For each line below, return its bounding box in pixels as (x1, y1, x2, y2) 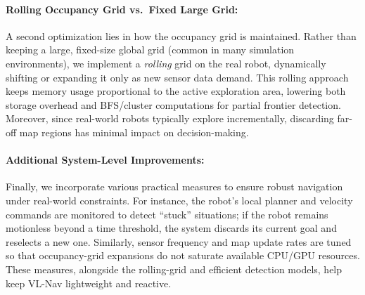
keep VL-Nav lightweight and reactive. (6, 275, 172, 290)
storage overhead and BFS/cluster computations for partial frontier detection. (6, 97, 341, 112)
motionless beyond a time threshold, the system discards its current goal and (6, 221, 337, 235)
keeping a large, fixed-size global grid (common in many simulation (6, 42, 295, 57)
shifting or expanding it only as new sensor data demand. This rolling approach (6, 70, 349, 84)
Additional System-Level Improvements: (6, 152, 205, 167)
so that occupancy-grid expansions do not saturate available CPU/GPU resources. (6, 248, 360, 263)
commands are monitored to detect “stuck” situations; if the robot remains (6, 206, 328, 221)
